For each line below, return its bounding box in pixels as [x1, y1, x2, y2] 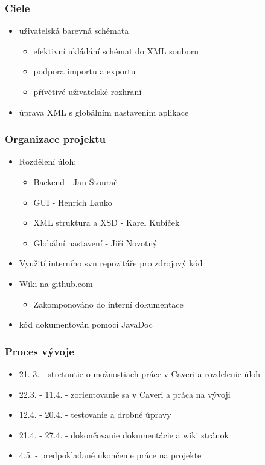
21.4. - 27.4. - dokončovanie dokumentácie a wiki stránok [19, 428, 229, 441]
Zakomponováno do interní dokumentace [33, 297, 184, 310]
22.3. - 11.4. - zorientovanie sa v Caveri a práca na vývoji [19, 387, 231, 400]
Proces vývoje [5, 343, 74, 358]
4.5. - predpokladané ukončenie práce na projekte [19, 449, 202, 461]
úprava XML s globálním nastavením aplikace [19, 105, 189, 118]
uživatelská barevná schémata [19, 24, 129, 37]
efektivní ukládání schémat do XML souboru [33, 44, 199, 57]
